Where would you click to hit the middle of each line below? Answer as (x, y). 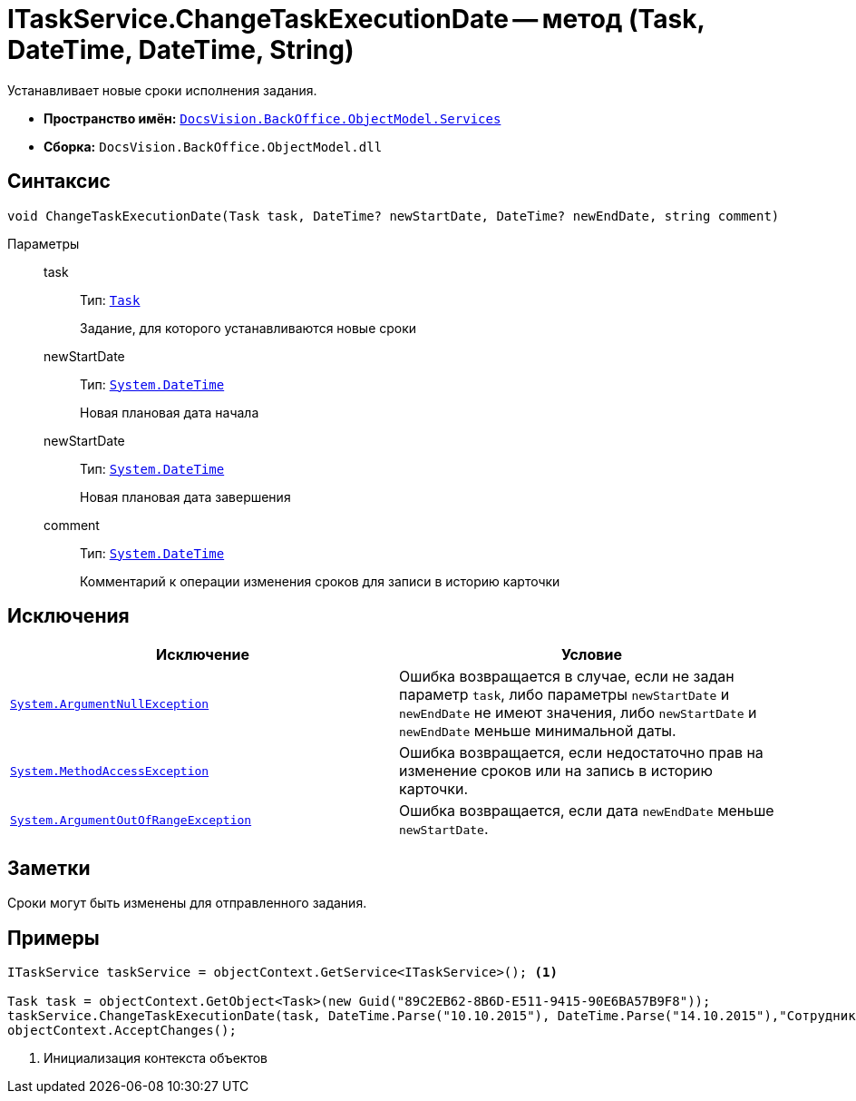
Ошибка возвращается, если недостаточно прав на (581, 753)
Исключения (68, 616)
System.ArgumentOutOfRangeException (131, 820)
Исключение (203, 655)
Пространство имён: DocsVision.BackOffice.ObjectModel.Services (272, 118)
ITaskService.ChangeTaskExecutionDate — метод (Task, (356, 19)
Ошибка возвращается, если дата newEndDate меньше (587, 811)
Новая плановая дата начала (170, 412)
